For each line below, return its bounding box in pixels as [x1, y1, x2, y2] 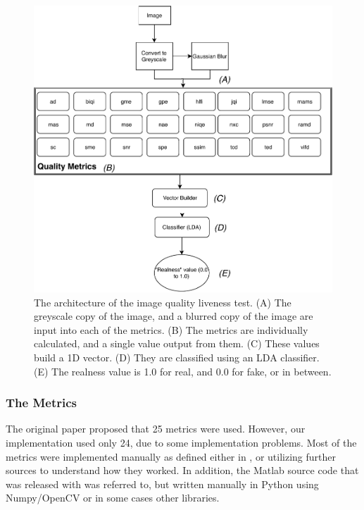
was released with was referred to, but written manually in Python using [6, 476, 319, 491]
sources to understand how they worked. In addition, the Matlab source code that [6, 463, 359, 478]
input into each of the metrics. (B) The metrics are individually [34, 322, 308, 337]
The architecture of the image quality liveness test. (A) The [34, 294, 291, 309]
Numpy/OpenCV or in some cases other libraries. [6, 490, 220, 505]
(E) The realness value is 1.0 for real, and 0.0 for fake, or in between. [34, 363, 332, 378]
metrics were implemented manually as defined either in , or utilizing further [6, 449, 337, 464]
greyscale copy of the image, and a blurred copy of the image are [34, 309, 313, 323]
